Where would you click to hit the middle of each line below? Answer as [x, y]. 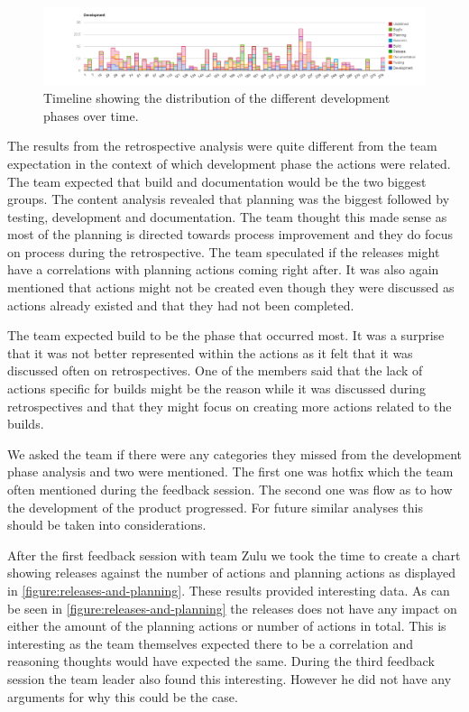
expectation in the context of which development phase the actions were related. [229, 163]
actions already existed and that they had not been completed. [181, 305]
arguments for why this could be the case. [123, 696]
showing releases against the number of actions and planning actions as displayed [231, 573]
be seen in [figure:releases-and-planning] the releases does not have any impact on [232, 608]
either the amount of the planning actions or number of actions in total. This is [227, 626]
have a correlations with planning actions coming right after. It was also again [223, 269]
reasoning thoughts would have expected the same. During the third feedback [221, 661]
